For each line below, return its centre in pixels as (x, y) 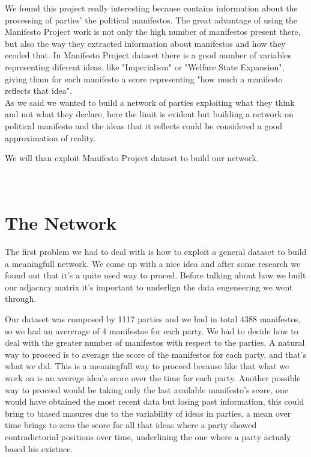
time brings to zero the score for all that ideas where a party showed (131, 425)
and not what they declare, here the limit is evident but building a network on (149, 114)
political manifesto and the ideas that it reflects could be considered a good (143, 125)
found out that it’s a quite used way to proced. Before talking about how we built (155, 275)
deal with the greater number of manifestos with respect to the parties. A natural (155, 342)
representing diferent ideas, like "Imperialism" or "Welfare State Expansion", (145, 66)
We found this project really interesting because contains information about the (151, 8)
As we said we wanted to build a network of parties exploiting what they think (150, 102)
